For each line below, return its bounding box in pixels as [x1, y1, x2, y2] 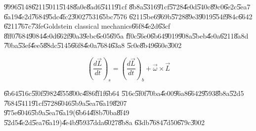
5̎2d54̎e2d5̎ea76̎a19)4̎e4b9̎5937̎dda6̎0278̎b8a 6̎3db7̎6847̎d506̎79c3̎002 [4, 117, 205, 127]
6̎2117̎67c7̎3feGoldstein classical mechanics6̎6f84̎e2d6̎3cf [4, 21, 171, 31]
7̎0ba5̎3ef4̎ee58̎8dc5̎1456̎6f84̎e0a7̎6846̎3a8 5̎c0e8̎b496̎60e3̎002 [4, 40, 182, 50]
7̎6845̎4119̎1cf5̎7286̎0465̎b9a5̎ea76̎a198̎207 [4, 97, 127, 108]
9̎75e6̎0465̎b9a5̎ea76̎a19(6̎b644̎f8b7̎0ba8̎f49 [4, 107, 129, 118]
